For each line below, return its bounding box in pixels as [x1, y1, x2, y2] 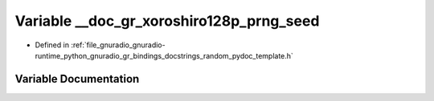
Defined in [35, 40, 70, 50]
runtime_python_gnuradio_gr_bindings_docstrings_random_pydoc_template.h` [35, 50, 293, 60]
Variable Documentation [14, 72, 140, 86]
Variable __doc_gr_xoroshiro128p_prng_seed [14, 12, 320, 30]
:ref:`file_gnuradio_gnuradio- [71, 40, 166, 50]
